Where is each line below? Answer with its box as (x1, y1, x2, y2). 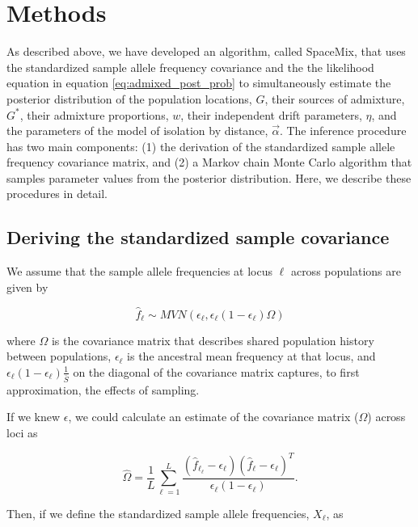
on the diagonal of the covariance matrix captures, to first (73, 363, 360, 380)
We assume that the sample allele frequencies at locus (6, 263, 272, 280)
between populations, (6, 348, 112, 365)
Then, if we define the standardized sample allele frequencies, (6, 504, 310, 521)
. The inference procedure (279, 122, 407, 139)
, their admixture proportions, (19, 106, 169, 123)
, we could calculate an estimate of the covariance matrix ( (68, 408, 359, 425)
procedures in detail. (6, 185, 108, 202)
